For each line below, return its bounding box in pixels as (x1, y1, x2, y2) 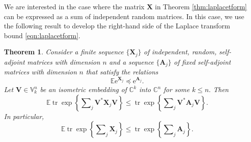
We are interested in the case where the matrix (4, 1, 145, 11)
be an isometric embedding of (40, 84, 127, 95)
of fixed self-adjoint (174, 56, 231, 67)
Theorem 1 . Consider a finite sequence (4, 47, 124, 57)
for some (163, 84, 190, 95)
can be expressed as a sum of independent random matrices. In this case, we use (4, 11, 245, 21)
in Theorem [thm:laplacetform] (155, 1, 247, 11)
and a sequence (109, 56, 154, 67)
